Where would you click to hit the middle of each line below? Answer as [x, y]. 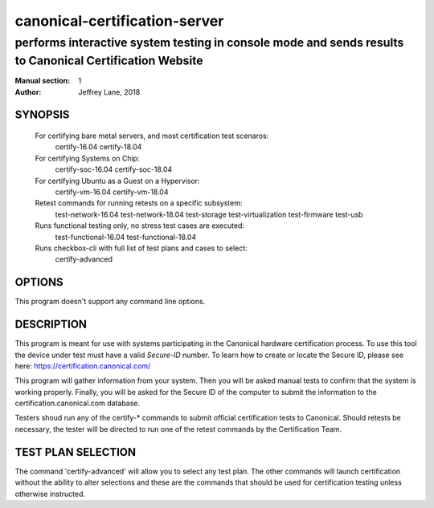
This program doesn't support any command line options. [110, 302]
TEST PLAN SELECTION [76, 452]
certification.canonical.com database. [78, 403]
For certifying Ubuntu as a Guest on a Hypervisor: [117, 181]
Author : [28, 91]
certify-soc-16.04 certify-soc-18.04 [114, 169]
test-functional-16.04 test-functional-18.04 [126, 237]
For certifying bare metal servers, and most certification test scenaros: [152, 136]
